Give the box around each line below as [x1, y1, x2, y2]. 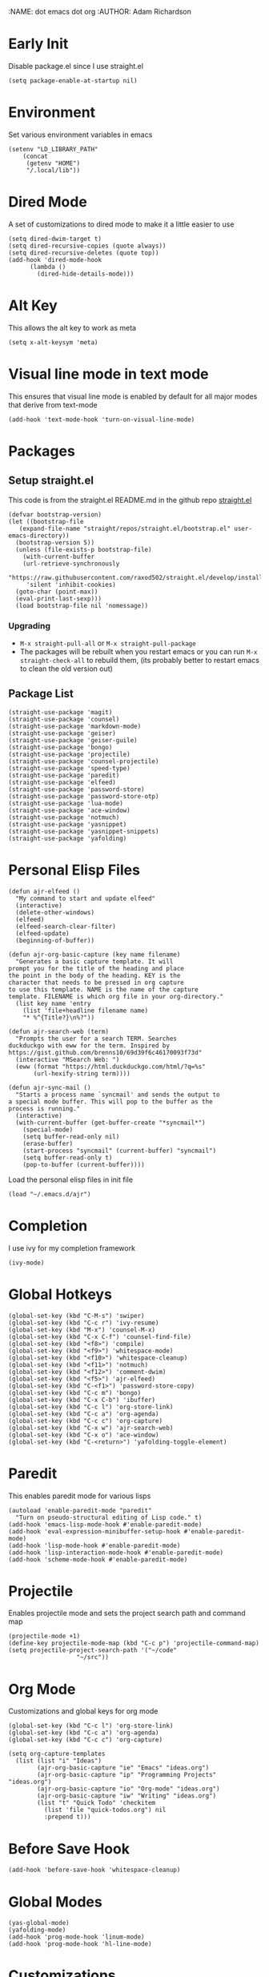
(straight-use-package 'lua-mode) [8, 799, 124, 807]
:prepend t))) [43, 1813, 91, 1821]
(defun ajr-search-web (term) [8, 1027, 110, 1035]
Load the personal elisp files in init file [8, 1175, 134, 1184]
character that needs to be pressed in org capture [8, 978, 184, 986]
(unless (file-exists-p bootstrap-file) [15, 545, 152, 553]
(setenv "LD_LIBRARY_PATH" [8, 145, 98, 153]
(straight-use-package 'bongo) [8, 743, 113, 751]
